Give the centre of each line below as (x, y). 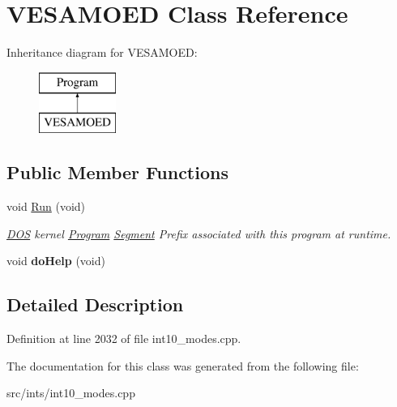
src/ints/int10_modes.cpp (71, 393)
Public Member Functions (117, 172)
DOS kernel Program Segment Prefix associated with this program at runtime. (199, 233)
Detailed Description (95, 304)
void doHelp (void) (56, 261)
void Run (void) (46, 206)
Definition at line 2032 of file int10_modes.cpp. (124, 338)
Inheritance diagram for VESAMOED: (102, 52)
